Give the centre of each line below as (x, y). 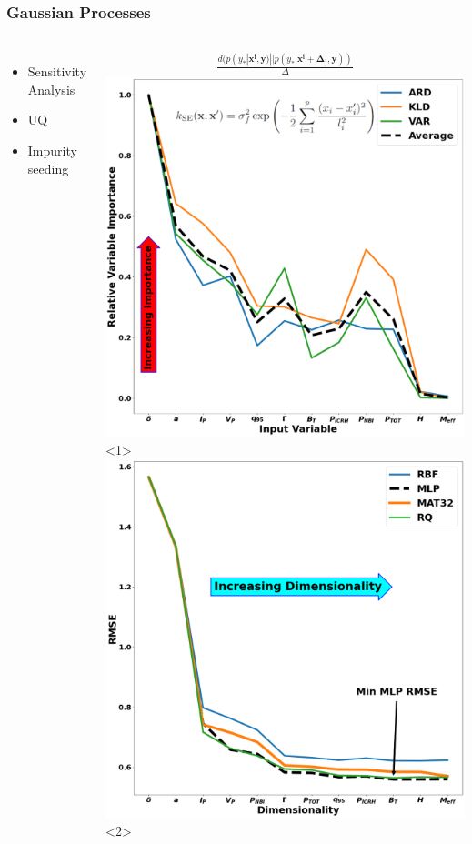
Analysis (51, 89)
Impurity (52, 150)
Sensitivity (57, 71)
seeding (48, 168)
